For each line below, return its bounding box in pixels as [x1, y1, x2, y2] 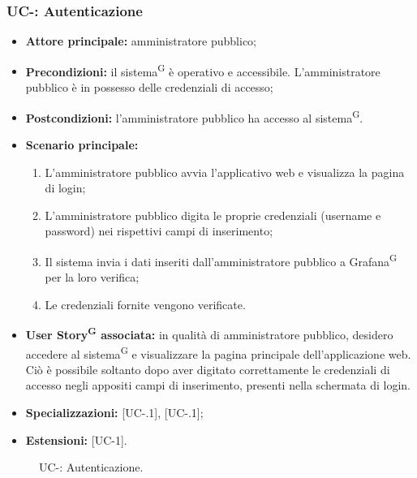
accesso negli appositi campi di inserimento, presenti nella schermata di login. [25, 377, 411, 394]
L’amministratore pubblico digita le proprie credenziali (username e [45, 206, 381, 223]
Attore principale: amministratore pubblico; [25, 32, 256, 50]
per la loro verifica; [45, 269, 140, 286]
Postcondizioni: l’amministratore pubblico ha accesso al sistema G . [25, 106, 363, 126]
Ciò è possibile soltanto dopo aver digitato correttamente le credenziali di [25, 360, 390, 377]
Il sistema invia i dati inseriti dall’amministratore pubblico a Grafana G [45, 250, 398, 269]
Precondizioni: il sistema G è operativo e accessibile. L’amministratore [25, 60, 380, 80]
